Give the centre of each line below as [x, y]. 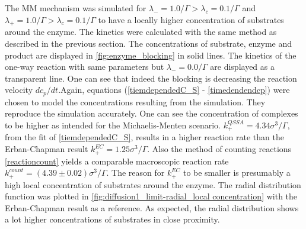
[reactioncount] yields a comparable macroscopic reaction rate [117, 161]
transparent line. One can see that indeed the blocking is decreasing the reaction [151, 78]
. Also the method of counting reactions [219, 149]
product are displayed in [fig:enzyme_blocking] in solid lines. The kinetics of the [151, 55]
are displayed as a [242, 67]
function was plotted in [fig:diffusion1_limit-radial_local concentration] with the [151, 196]
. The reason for [136, 172]
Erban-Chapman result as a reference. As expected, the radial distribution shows [152, 207]
